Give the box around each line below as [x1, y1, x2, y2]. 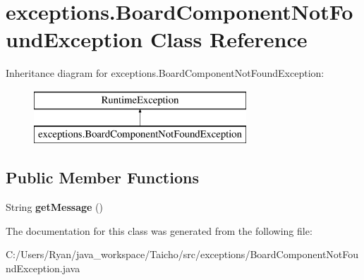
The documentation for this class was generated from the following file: [6, 223, 313, 238]
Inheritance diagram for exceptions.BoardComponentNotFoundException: [6, 66, 324, 80]
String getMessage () [6, 200, 103, 214]
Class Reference [150, 25, 308, 54]
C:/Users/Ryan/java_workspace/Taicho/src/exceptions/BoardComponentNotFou [6, 247, 359, 262]
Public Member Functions [6, 166, 199, 188]
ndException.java [6, 261, 80, 276]
